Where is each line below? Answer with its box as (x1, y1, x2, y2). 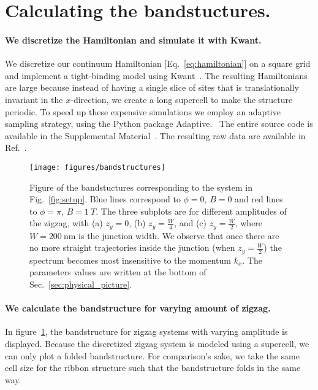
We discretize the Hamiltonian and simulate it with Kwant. (5, 33, 262, 46)
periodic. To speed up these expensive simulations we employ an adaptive (5, 105, 281, 118)
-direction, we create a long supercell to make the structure (70, 93, 293, 105)
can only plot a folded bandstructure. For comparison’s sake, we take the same (5, 349, 300, 362)
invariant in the (5, 93, 63, 105)
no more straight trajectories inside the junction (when (29, 241, 235, 254)
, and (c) (174, 216, 207, 229)
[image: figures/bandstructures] (29, 162, 165, 172)
